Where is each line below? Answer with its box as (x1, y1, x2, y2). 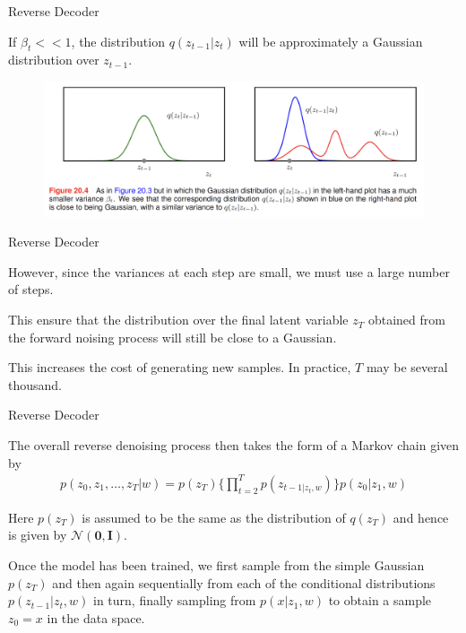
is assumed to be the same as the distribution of (82, 507, 346, 526)
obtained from (367, 310, 445, 329)
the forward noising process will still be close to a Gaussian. (8, 327, 337, 346)
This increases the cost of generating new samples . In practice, (8, 358, 351, 377)
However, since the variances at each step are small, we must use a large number (8, 262, 450, 281)
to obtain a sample (328, 591, 432, 610)
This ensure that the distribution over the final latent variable (8, 310, 349, 329)
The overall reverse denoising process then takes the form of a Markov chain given (8, 436, 460, 455)
